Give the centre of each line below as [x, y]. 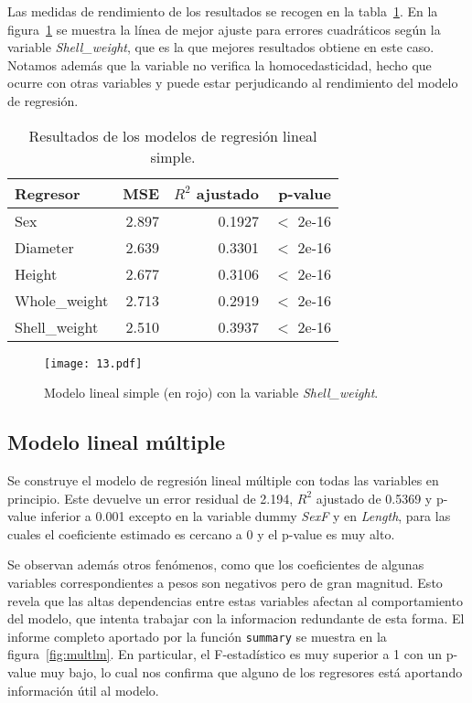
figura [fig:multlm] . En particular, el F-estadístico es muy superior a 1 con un [225, 654]
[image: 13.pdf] [93, 363]
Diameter [44, 247]
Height [36, 273]
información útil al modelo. [83, 690]
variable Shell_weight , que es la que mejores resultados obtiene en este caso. [221, 47]
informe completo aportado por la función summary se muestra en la [197, 636]
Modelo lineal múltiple [117, 442]
